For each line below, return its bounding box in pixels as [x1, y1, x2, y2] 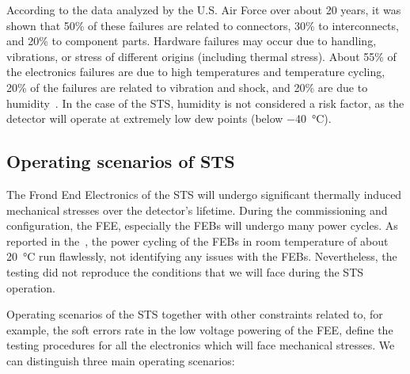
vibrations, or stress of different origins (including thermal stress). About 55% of [6, 48, 397, 64]
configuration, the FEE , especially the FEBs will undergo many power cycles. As [6, 217, 398, 234]
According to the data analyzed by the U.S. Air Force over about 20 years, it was [6, 2, 401, 17]
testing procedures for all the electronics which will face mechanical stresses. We [6, 337, 395, 353]
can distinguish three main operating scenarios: [6, 352, 235, 368]
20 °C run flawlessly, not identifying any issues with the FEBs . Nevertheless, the [6, 248, 397, 265]
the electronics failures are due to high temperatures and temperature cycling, [6, 63, 385, 80]
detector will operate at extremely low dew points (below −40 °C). [6, 110, 332, 127]
